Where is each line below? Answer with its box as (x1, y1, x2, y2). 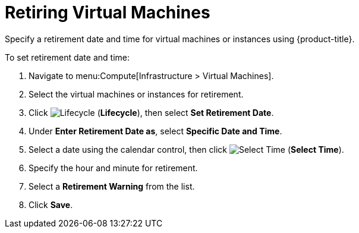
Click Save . (29, 199, 73, 210)
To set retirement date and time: (5, 52, 130, 62)
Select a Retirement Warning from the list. (29, 181, 195, 191)
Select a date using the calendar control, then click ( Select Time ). (29, 144, 344, 155)
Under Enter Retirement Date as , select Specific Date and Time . (29, 125, 282, 136)
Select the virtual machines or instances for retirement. (29, 89, 244, 99)
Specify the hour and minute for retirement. (29, 162, 198, 173)
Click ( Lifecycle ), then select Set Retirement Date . (29, 107, 274, 118)
